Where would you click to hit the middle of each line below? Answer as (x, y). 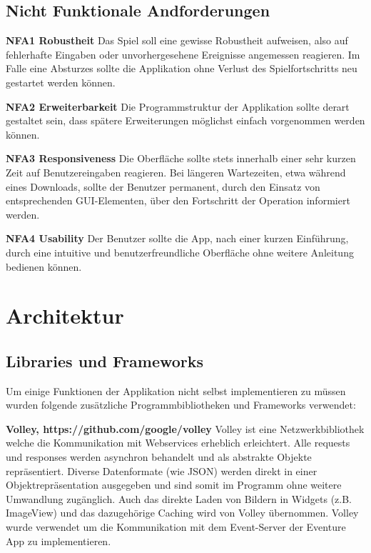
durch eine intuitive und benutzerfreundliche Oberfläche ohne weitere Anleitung (180, 252)
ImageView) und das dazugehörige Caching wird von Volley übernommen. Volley (182, 513)
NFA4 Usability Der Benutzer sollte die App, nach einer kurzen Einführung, (177, 238)
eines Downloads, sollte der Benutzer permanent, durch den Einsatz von (163, 186)
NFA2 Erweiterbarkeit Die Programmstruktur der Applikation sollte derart (178, 106)
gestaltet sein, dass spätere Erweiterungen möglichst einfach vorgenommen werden (185, 120)
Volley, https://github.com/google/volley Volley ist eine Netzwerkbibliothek (185, 428)
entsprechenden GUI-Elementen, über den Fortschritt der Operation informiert (178, 200)
